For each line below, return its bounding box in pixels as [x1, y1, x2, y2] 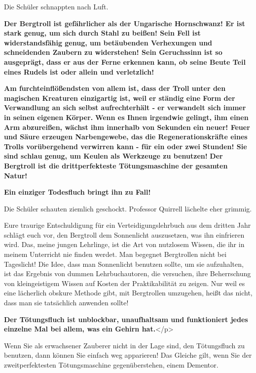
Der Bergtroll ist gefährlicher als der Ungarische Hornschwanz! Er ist [4, 18, 245, 28]
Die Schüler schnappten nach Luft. [4, 1, 109, 11]
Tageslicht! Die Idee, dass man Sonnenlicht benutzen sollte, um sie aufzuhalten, [4, 258, 244, 269]
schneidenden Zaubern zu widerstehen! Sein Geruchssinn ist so [4, 47, 222, 57]
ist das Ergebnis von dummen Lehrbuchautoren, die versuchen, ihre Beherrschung [4, 268, 251, 279]
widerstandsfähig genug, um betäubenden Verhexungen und [4, 37, 213, 47]
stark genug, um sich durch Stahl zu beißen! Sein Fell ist [4, 28, 201, 38]
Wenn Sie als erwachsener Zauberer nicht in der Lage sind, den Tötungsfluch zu [4, 340, 245, 350]
